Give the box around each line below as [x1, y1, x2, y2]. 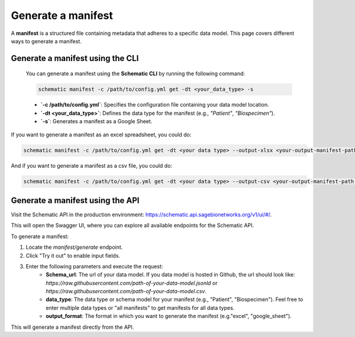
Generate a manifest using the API [11, 195, 140, 206]
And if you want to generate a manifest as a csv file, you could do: [11, 162, 173, 169]
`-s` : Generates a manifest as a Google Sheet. [40, 118, 153, 125]
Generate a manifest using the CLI [11, 53, 139, 63]
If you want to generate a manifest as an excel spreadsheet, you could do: [11, 131, 192, 139]
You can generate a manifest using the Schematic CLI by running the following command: [25, 70, 246, 77]
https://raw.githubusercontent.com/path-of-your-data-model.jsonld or [46, 279, 218, 287]
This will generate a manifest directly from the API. [11, 323, 134, 330]
